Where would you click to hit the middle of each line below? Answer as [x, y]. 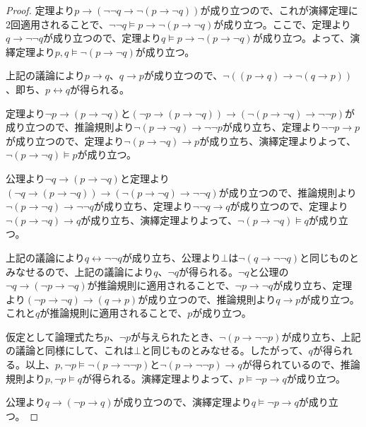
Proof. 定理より [40, 10]
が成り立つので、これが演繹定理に [279, 10]
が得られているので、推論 [301, 364]
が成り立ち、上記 [321, 336]
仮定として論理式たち [55, 336]
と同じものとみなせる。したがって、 [225, 350]
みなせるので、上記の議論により [80, 271]
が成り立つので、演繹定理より [182, 402]
